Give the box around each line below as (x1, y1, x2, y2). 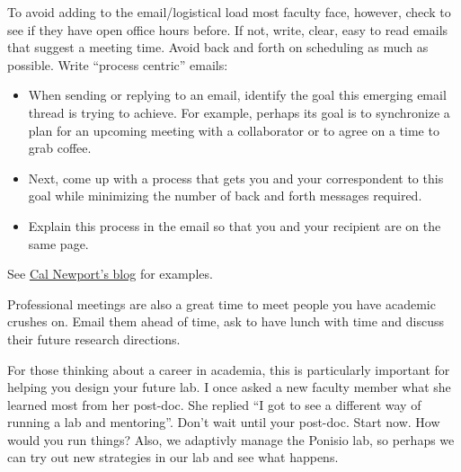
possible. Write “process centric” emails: (7, 55, 228, 74)
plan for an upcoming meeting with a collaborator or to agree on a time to (28, 120, 439, 139)
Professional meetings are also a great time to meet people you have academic (7, 294, 436, 313)
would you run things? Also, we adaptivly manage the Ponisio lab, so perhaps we (7, 430, 455, 449)
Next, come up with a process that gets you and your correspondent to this (28, 168, 444, 187)
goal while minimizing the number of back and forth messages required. (28, 186, 422, 205)
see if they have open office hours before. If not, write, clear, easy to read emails (7, 20, 448, 39)
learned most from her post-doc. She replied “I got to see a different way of (7, 395, 421, 414)
